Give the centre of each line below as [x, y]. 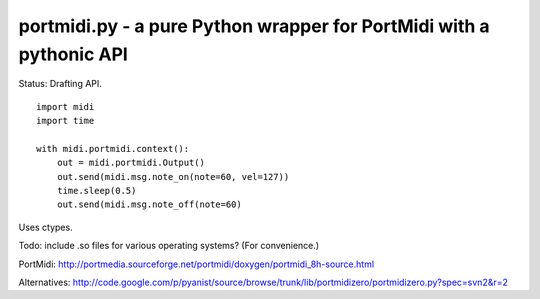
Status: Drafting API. [60, 84]
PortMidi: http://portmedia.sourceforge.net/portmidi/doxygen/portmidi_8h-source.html [196, 264]
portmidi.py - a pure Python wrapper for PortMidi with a [254, 26]
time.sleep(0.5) [96, 191]
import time [65, 121]
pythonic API [73, 54]
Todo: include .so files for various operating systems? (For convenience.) [169, 246]
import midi [65, 106]
